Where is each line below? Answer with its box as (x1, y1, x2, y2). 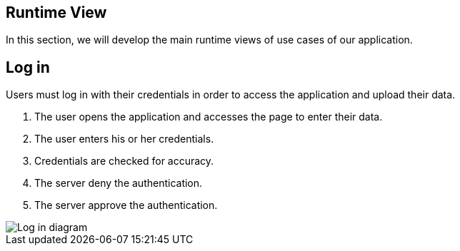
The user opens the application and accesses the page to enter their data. (34, 111, 383, 123)
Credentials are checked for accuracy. (34, 155, 214, 168)
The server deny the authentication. (34, 177, 203, 190)
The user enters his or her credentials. (34, 133, 214, 145)
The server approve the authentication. (34, 199, 218, 212)
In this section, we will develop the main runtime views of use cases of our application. (6, 34, 413, 46)
